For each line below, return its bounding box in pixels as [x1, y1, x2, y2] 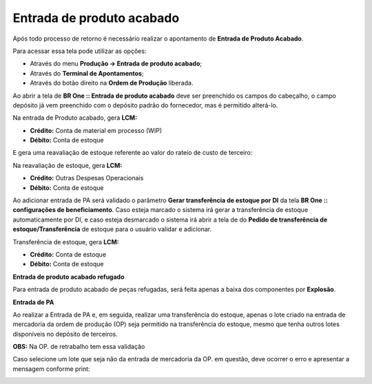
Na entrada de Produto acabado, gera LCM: [12, 114, 138, 122]
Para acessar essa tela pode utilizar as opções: [12, 47, 147, 55]
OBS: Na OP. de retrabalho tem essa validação [12, 343, 145, 351]
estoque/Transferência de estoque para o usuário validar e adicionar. [12, 225, 212, 233]
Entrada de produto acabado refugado [12, 273, 125, 281]
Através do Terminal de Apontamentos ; [30, 69, 144, 77]
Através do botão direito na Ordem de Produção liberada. [30, 79, 194, 87]
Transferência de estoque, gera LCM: [12, 237, 120, 246]
